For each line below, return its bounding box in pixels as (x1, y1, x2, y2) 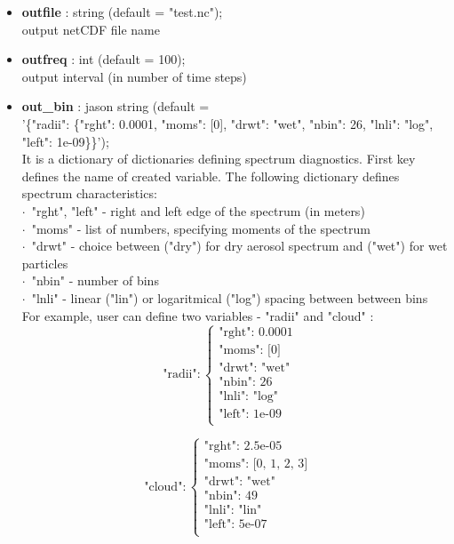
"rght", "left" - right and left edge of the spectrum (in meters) (31, 201, 365, 220)
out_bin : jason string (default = (21, 97, 210, 116)
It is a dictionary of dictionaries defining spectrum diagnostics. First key (21, 149, 416, 168)
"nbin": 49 (203, 490, 259, 503)
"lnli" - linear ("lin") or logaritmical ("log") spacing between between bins (31, 288, 428, 307)
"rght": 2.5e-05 (203, 440, 283, 453)
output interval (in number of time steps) (21, 67, 247, 85)
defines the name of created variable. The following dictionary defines (21, 166, 400, 185)
